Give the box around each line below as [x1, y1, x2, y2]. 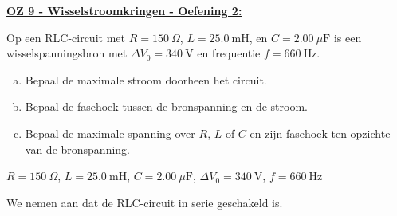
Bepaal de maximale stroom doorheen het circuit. [25, 71, 267, 88]
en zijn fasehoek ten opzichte [250, 124, 391, 141]
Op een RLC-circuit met [6, 29, 125, 45]
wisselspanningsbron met [6, 45, 128, 61]
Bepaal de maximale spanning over [25, 124, 195, 141]
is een [333, 29, 362, 45]
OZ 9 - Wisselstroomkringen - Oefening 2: [6, 2, 242, 18]
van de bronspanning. [25, 140, 131, 157]
